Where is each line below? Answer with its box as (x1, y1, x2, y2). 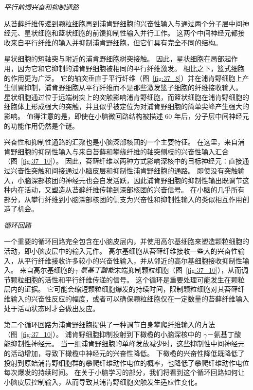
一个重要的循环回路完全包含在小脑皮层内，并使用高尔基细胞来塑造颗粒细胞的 (4, 236, 249, 246)
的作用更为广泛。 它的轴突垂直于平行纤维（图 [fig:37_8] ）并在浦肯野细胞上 (4, 73, 242, 83)
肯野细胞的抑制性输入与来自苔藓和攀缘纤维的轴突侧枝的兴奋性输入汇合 (4, 146, 229, 156)
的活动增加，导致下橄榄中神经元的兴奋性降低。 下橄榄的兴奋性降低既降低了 (4, 348, 245, 358)
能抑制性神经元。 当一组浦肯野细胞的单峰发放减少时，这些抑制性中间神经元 (4, 338, 245, 349)
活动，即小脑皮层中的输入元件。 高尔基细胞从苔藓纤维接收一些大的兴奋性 (4, 246, 238, 256)
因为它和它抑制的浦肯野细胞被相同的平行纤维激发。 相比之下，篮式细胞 (17, 63, 245, 73)
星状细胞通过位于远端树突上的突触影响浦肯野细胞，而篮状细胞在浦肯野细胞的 (4, 92, 249, 102)
